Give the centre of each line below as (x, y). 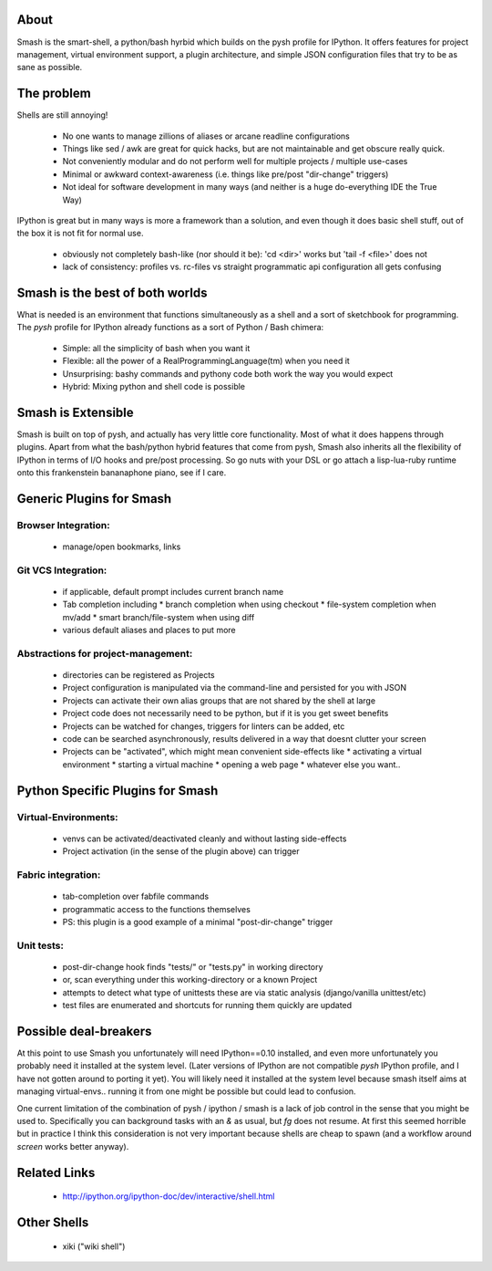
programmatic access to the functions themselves (156, 909)
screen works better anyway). (73, 1146)
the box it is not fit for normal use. (80, 234)
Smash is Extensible (75, 412)
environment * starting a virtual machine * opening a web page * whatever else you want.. (231, 764)
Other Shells (53, 1222)
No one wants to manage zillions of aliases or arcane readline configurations (206, 136)
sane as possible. (50, 68)
